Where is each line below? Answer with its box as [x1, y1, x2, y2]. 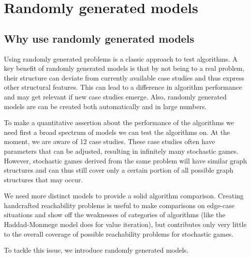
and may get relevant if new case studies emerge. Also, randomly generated [4, 91, 227, 101]
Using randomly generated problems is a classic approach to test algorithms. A [4, 53, 237, 64]
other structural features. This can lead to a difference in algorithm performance [4, 82, 242, 92]
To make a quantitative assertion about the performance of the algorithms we [4, 117, 234, 128]
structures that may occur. [4, 174, 83, 184]
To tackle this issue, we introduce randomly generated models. [4, 245, 189, 255]
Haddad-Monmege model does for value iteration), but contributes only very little [4, 219, 247, 229]
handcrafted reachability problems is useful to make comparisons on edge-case [4, 200, 235, 210]
